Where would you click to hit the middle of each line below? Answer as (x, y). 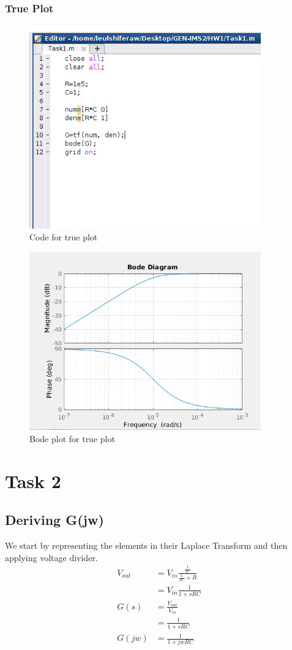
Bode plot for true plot (72, 438)
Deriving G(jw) (54, 520)
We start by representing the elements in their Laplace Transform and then (146, 545)
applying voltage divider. (51, 557)
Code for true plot (64, 237)
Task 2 (33, 480)
